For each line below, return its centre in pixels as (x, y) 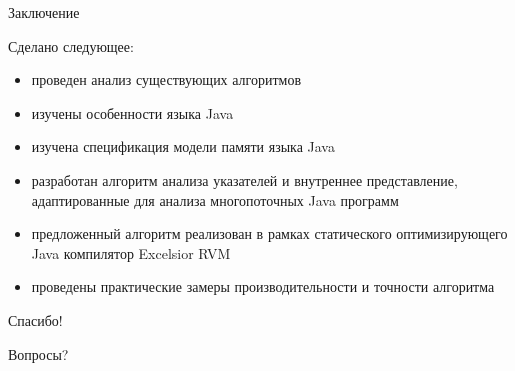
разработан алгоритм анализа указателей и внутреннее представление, (244, 179)
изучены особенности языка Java (132, 112)
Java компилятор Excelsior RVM (131, 252)
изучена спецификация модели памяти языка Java (183, 146)
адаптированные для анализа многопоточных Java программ (215, 199)
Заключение (44, 12)
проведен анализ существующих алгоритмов (166, 79)
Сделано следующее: (71, 45)
